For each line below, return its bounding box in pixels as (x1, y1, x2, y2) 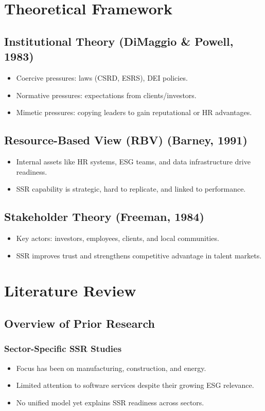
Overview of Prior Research (4, 315, 155, 331)
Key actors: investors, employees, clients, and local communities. (16, 232, 219, 243)
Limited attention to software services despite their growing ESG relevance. (16, 380, 254, 390)
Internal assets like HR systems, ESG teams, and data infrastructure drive (16, 156, 251, 166)
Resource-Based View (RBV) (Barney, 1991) (4, 132, 248, 148)
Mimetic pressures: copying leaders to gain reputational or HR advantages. (16, 107, 252, 118)
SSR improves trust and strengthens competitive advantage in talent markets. (16, 250, 262, 260)
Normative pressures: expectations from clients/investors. (16, 89, 197, 100)
